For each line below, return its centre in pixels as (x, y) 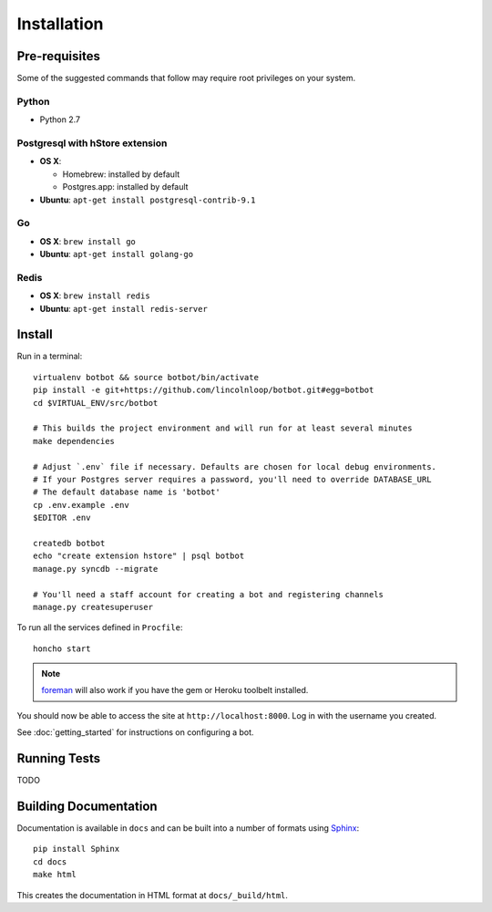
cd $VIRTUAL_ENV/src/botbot (96, 403)
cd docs (50, 861)
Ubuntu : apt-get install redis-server (124, 308)
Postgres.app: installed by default (125, 187)
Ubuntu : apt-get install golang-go (117, 254)
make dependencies (74, 441)
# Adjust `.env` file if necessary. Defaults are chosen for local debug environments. (235, 466)
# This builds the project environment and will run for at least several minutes (223, 428)
